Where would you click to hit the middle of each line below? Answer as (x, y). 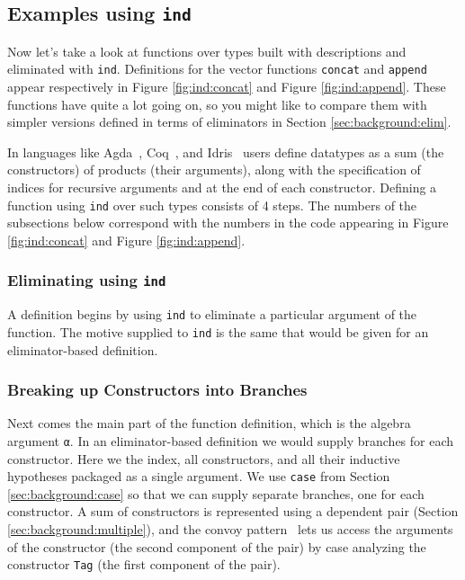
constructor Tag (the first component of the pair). (144, 564)
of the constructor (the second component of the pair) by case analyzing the (217, 546)
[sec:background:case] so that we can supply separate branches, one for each (216, 493)
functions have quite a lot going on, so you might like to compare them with (217, 104)
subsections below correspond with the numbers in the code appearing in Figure (228, 223)
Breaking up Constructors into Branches (157, 390)
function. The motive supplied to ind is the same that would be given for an (218, 331)
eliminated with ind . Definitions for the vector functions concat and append (217, 69)
